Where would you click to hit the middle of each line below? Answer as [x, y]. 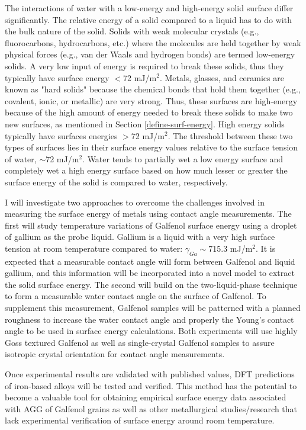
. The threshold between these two [230, 135]
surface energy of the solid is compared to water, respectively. [116, 182]
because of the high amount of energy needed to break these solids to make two [149, 112]
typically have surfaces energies [61, 135]
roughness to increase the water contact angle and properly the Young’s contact [149, 319]
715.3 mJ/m [231, 248]
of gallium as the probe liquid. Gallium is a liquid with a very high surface [140, 237]
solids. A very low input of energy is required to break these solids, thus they [144, 65]
